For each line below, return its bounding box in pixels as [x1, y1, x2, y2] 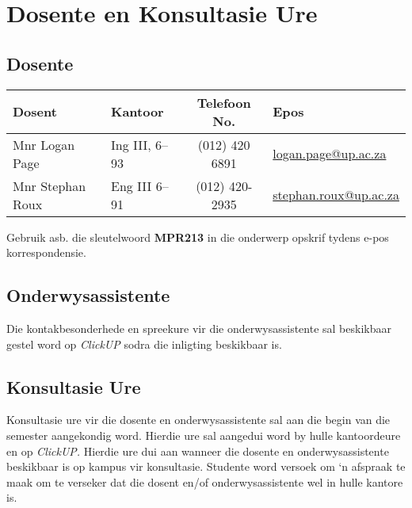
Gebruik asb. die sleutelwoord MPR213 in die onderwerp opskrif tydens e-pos [6, 228, 389, 245]
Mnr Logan [13, 135, 75, 154]
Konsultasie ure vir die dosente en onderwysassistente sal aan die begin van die [6, 411, 391, 428]
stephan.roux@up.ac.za [273, 185, 399, 204]
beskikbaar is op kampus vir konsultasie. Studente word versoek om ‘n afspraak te [6, 458, 406, 475]
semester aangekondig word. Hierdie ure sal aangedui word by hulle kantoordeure [6, 426, 401, 443]
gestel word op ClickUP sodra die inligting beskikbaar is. [6, 335, 282, 352]
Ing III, [110, 135, 151, 154]
